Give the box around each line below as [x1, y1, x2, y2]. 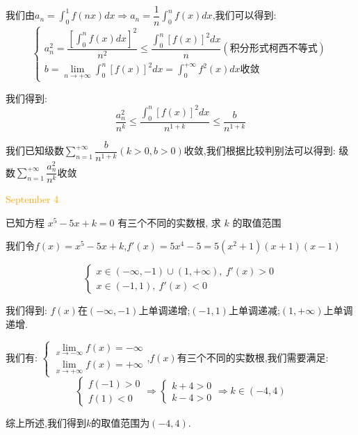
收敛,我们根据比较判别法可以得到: [184, 143, 336, 158]
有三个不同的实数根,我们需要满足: [177, 350, 329, 364]
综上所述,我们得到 [6, 416, 86, 430]
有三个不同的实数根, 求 [117, 215, 221, 229]
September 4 [6, 192, 59, 206]
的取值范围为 [91, 416, 150, 430]
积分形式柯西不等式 [229, 44, 318, 54]
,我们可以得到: [212, 8, 277, 22]
